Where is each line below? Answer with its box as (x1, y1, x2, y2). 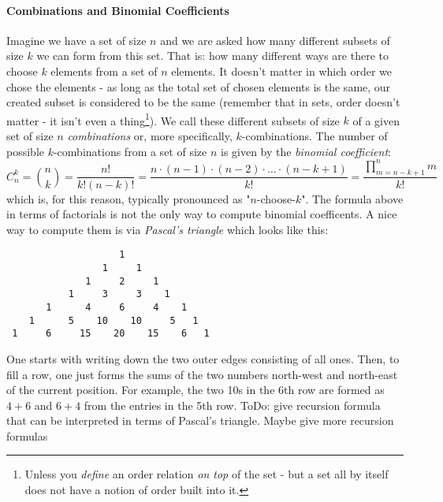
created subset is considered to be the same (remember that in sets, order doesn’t (6, 94, 400, 110)
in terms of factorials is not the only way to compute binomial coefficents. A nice (6, 206, 397, 222)
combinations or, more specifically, (67, 128, 233, 144)
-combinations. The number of (241, 128, 388, 144)
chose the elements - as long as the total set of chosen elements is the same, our (6, 78, 391, 95)
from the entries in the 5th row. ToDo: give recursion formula (84, 396, 381, 413)
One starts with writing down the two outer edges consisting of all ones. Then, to (6, 350, 400, 366)
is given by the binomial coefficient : (220, 143, 391, 159)
